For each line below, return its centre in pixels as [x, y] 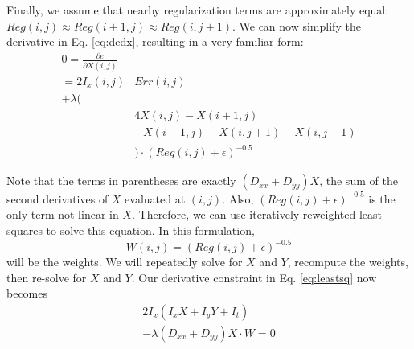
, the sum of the [359, 181]
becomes [27, 293]
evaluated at [155, 198]
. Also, [238, 198]
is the [382, 198]
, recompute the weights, [348, 262]
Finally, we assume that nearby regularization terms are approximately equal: [198, 10]
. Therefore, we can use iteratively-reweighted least [256, 214]
